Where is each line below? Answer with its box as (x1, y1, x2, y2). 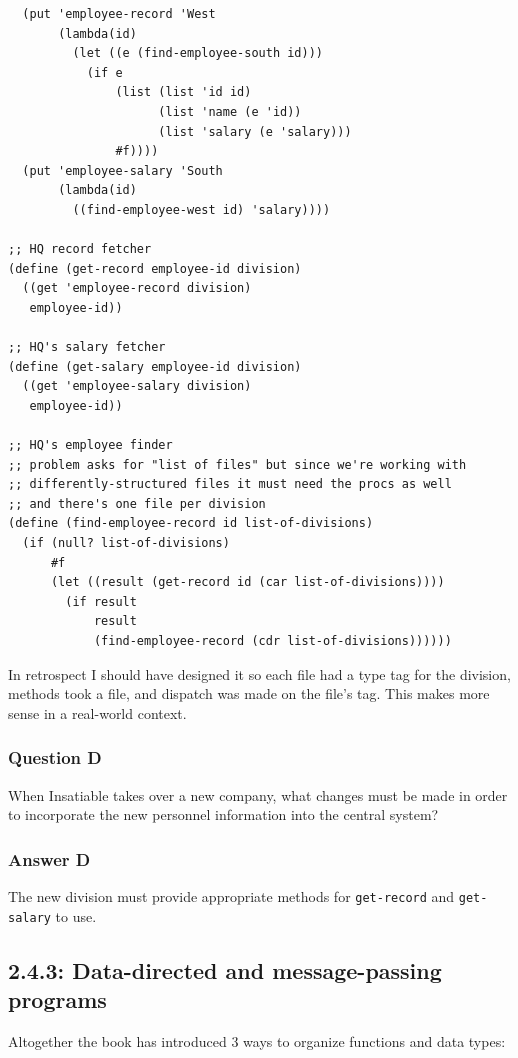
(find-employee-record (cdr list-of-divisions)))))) (93, 634, 452, 648)
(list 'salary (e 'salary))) (158, 124, 352, 139)
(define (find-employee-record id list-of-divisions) (8, 516, 374, 531)
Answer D (8, 846, 91, 871)
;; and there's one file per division (8, 496, 266, 511)
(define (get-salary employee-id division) (8, 359, 302, 374)
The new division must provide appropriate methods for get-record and (8, 886, 455, 906)
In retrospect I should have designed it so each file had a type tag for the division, (8, 663, 511, 684)
